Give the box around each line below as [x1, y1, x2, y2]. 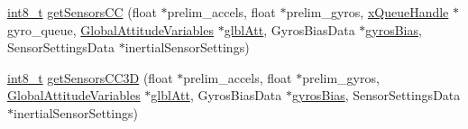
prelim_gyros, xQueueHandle [286, 3, 449, 21]
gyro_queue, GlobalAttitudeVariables [7, 20, 214, 39]
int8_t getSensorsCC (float [7, 3, 157, 21]
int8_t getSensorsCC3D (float [7, 68, 173, 87]
